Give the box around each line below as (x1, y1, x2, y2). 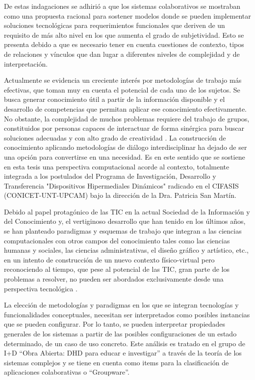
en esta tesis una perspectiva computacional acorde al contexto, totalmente (4, 161, 229, 171)
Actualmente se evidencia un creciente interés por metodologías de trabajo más (4, 75, 242, 85)
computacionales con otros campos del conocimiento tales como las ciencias (4, 235, 230, 245)
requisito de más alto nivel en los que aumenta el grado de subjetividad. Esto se (4, 29, 244, 40)
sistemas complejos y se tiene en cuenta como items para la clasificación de (4, 357, 229, 367)
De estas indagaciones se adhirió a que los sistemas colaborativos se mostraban (4, 1, 241, 11)
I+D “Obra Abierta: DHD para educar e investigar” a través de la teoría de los (4, 348, 242, 358)
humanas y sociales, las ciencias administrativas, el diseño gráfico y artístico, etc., (4, 245, 249, 255)
